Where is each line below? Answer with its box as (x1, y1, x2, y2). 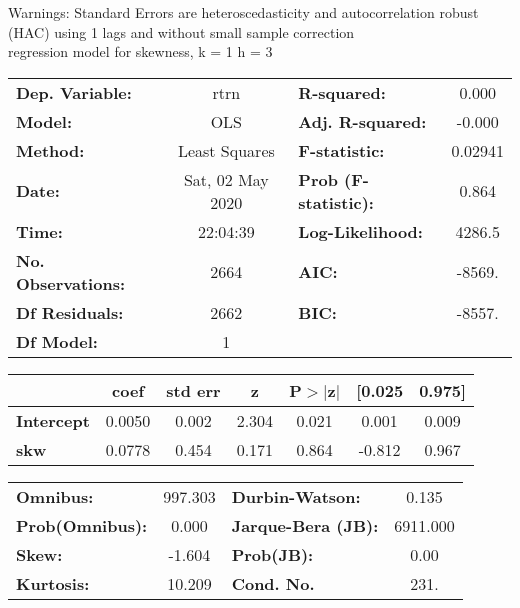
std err (166, 378, 221, 402)
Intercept (16, 408, 90, 432)
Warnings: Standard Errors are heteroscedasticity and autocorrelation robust (8, 2, 479, 22)
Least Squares (177, 138, 275, 162)
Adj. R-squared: (298, 109, 427, 133)
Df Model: (16, 329, 98, 353)
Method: (16, 138, 85, 162)
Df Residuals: (16, 300, 124, 324)
